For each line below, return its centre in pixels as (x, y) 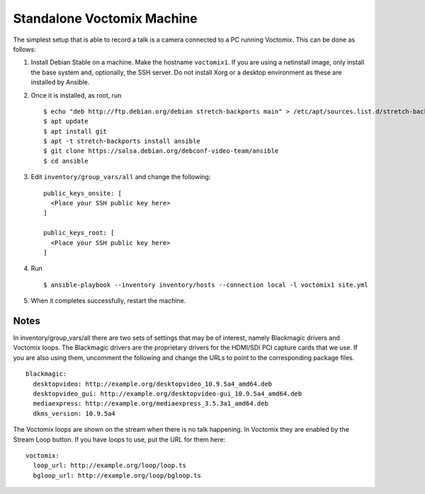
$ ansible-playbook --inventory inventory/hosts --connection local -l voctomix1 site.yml (206, 285)
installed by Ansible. (60, 82)
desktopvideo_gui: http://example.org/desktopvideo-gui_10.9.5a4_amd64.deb (168, 394)
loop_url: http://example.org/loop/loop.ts (110, 466)
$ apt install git (75, 131)
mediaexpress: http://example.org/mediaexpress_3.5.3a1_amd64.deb (151, 404)
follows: (24, 49)
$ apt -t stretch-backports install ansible (122, 141)
